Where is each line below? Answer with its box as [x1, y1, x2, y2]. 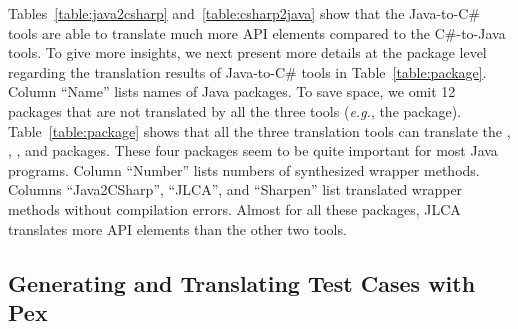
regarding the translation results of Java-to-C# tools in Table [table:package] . [8, 61, 487, 82]
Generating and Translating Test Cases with [8, 267, 476, 298]
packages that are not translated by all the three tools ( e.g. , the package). [8, 100, 462, 121]
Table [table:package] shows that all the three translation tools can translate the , [8, 120, 511, 141]
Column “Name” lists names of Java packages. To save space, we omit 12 [8, 81, 456, 102]
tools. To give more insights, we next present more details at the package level [8, 42, 487, 63]
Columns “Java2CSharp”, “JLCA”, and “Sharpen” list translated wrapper [8, 179, 463, 200]
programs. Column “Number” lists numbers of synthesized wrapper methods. [8, 159, 480, 180]
